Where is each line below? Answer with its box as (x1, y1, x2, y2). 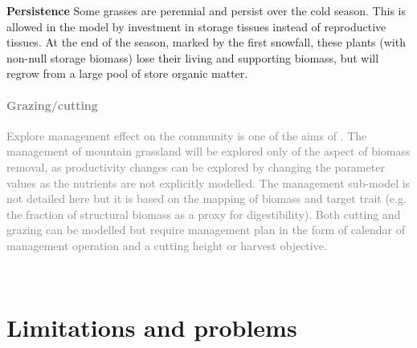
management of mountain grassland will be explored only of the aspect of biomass (6, 143, 411, 160)
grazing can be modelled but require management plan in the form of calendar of (6, 221, 406, 238)
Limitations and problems (6, 311, 297, 344)
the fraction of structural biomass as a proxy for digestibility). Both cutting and (6, 205, 401, 222)
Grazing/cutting (6, 96, 98, 113)
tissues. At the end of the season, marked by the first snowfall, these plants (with (6, 34, 406, 51)
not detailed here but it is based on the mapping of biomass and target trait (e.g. (6, 190, 407, 207)
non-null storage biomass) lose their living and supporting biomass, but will (6, 49, 379, 66)
